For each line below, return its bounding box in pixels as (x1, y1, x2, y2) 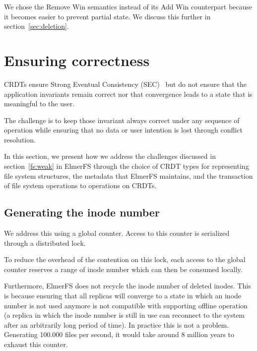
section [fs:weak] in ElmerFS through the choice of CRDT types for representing (4, 161, 249, 171)
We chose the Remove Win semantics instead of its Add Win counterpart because (4, 1, 253, 11)
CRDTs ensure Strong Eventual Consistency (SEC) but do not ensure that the (4, 78, 247, 89)
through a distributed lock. (4, 237, 86, 248)
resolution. (4, 134, 36, 144)
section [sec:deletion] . (4, 21, 69, 31)
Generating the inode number (4, 205, 160, 220)
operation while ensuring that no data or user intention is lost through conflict (4, 125, 243, 135)
